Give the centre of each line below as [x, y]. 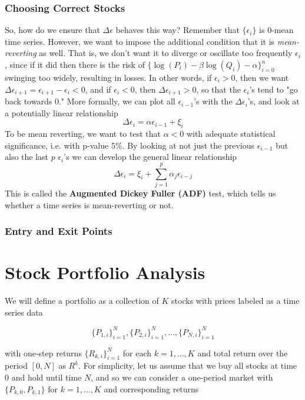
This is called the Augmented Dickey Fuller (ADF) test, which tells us [140, 193]
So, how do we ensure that [52, 30]
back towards [29, 101]
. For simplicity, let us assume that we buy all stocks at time [188, 365]
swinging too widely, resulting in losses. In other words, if [108, 77]
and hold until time [47, 377]
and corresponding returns [151, 388]
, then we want [262, 77]
